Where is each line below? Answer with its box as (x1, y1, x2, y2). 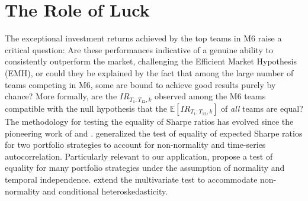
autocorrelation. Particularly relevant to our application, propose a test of (5, 150, 273, 162)
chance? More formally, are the (5, 90, 117, 102)
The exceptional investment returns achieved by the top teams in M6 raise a (5, 32, 282, 44)
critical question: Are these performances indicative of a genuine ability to (5, 43, 274, 56)
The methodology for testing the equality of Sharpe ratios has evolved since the (5, 115, 294, 127)
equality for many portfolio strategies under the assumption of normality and (5, 161, 285, 174)
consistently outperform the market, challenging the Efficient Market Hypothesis (5, 55, 297, 67)
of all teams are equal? (221, 102, 303, 114)
